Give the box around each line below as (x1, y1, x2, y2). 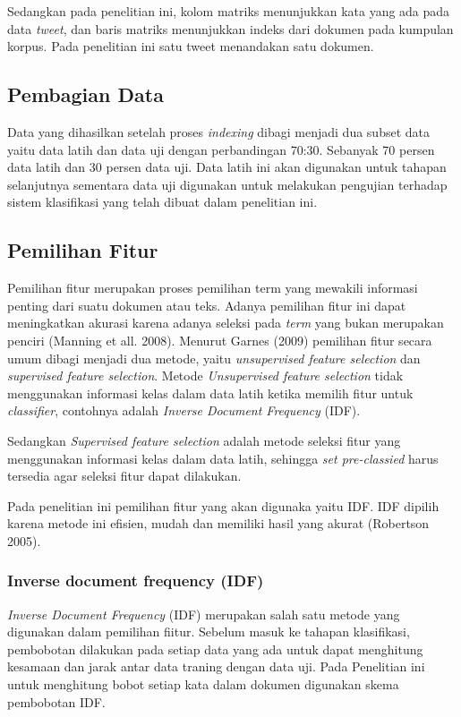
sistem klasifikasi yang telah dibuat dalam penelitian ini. (7, 192, 318, 211)
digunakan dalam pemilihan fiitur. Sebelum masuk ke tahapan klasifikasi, (7, 622, 410, 641)
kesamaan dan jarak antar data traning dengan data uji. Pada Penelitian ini (7, 657, 425, 676)
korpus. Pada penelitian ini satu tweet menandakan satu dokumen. (7, 37, 374, 55)
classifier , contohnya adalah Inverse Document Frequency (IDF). (7, 401, 361, 420)
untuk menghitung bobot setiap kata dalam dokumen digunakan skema (7, 675, 399, 694)
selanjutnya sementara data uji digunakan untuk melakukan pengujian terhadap (7, 175, 448, 193)
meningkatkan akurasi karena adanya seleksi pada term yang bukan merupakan (7, 313, 444, 332)
